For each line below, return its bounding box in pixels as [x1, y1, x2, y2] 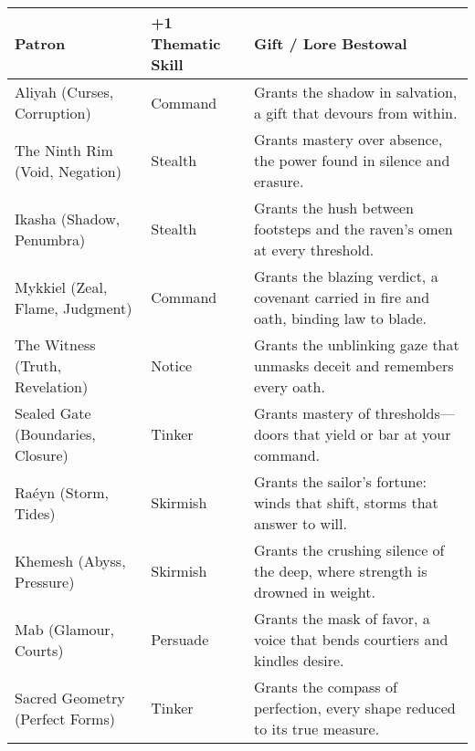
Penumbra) [15, 228, 86, 250]
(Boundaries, [15, 423, 96, 444]
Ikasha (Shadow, [15, 207, 121, 229]
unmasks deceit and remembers [254, 355, 454, 376]
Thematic [151, 33, 221, 54]
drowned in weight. [254, 581, 375, 602]
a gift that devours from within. [254, 102, 458, 123]
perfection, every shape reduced [254, 697, 456, 718]
